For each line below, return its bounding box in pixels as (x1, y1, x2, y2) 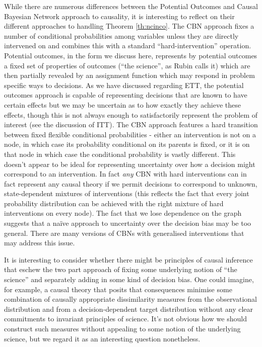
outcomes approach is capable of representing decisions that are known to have (4, 90, 247, 100)
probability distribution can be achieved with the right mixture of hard (4, 198, 224, 208)
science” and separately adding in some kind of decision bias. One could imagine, (4, 274, 254, 285)
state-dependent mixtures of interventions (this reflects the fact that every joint (4, 188, 249, 199)
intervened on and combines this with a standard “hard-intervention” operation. (4, 40, 251, 51)
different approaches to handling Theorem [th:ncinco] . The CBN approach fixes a (4, 21, 254, 31)
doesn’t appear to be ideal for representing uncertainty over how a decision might (4, 158, 255, 169)
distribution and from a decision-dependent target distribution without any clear (4, 303, 253, 314)
